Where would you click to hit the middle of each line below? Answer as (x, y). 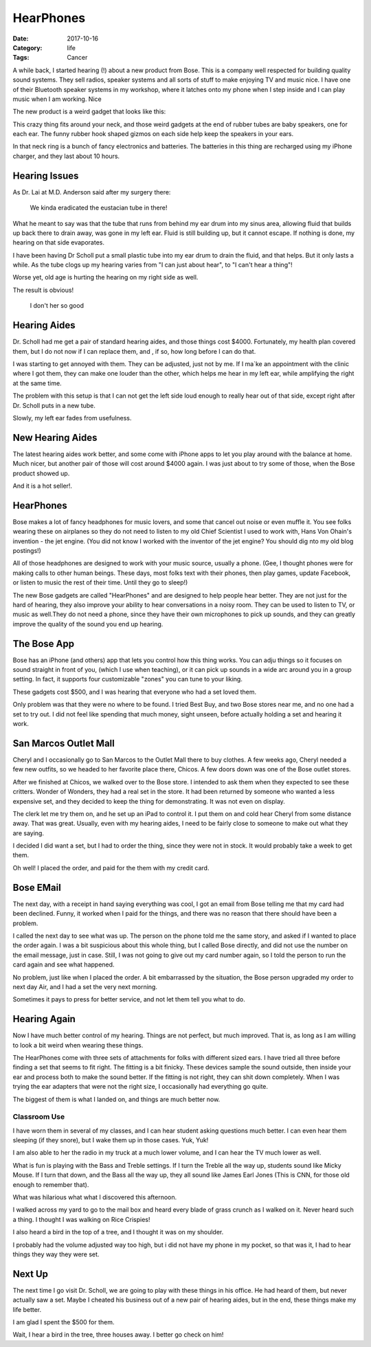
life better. (27, 1309)
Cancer (77, 58)
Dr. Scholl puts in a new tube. (54, 405)
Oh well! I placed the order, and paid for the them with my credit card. (111, 868)
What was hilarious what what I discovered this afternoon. (95, 1197)
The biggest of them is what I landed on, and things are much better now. (116, 1099)
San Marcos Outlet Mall (64, 743)
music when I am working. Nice (57, 99)
